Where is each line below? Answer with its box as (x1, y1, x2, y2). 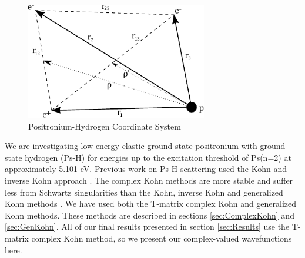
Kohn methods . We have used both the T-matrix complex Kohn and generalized (5, 197, 297, 210)
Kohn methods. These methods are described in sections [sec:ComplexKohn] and (5, 209, 294, 221)
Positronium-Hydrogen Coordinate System (28, 120, 181, 132)
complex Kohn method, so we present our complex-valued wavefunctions (31, 231, 292, 244)
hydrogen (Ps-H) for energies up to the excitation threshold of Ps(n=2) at (25, 151, 291, 163)
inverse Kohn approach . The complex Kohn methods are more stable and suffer (5, 174, 293, 186)
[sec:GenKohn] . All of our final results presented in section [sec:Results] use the (5, 220, 290, 233)
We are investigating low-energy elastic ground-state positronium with (5, 140, 257, 152)
